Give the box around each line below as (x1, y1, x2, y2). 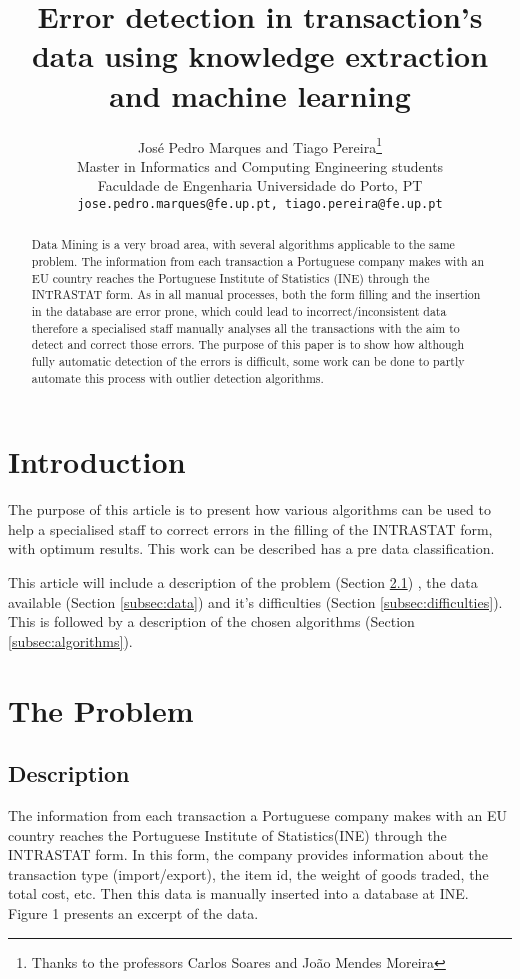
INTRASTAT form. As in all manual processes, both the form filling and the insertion (31, 286, 481, 303)
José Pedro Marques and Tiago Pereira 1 (138, 133, 382, 157)
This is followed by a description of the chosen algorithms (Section (8, 611, 415, 632)
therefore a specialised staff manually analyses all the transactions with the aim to (31, 319, 460, 336)
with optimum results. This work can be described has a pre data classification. (8, 538, 495, 559)
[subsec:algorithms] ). (8, 630, 133, 651)
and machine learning (109, 74, 411, 115)
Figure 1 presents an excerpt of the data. (8, 902, 259, 923)
